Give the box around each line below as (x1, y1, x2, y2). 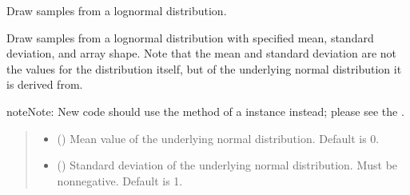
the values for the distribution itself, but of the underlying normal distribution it (6, 60, 402, 77)
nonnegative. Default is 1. (57, 172, 183, 189)
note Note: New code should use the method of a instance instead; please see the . (6, 102, 404, 119)
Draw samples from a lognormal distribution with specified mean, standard (6, 29, 374, 46)
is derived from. (6, 76, 83, 93)
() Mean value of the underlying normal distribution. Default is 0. (57, 129, 380, 146)
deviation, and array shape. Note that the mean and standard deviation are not (6, 45, 397, 62)
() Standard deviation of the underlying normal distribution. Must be (57, 157, 398, 173)
